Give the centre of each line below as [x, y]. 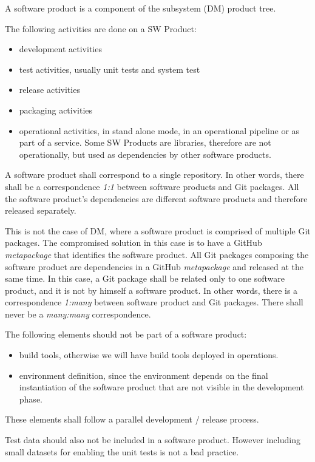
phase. [31, 399]
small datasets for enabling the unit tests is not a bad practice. [122, 451]
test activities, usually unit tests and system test [110, 69]
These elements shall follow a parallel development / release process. [132, 419]
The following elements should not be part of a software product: [126, 334]
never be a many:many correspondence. [78, 314]
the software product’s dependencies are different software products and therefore [156, 198]
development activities [60, 49]
